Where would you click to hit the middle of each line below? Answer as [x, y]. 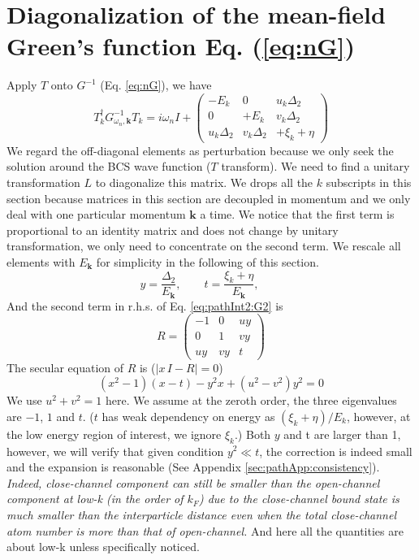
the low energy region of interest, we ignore [114, 434]
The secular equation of [65, 367]
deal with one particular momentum [96, 214]
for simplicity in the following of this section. [207, 261]
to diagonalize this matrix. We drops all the [204, 182]
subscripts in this [369, 182]
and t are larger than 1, [342, 434]
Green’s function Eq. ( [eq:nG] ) [181, 46]
